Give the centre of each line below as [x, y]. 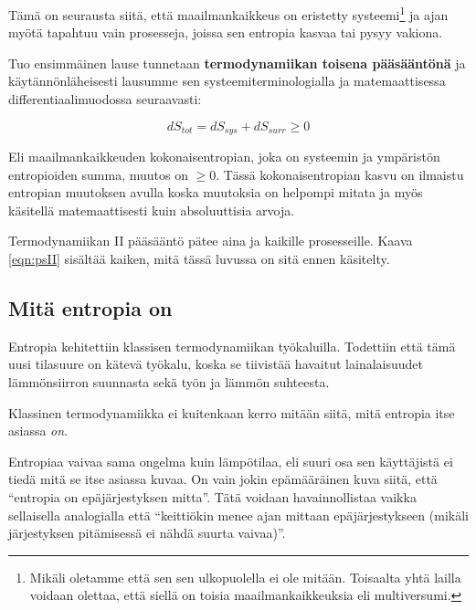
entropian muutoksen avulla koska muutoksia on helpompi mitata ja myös [216, 192]
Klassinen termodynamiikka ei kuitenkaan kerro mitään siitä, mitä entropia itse [232, 412]
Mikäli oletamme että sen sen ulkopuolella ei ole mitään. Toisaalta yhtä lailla [245, 577]
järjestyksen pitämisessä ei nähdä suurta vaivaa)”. [147, 533]
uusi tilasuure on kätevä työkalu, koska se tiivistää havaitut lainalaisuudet [216, 364]
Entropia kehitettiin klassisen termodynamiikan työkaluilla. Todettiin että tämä [232, 346]
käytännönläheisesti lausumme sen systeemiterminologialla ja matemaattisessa [227, 81]
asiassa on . [38, 431]
